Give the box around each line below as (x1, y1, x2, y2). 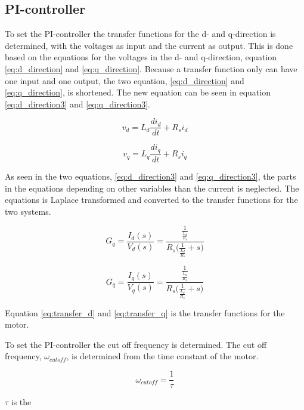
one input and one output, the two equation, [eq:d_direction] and (5, 74, 244, 87)
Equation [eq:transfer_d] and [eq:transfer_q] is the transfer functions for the (5, 306, 285, 319)
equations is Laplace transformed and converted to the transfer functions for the (5, 193, 298, 206)
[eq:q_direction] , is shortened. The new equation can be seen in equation (5, 86, 271, 98)
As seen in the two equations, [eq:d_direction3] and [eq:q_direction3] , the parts (5, 169, 296, 182)
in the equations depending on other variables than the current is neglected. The (5, 181, 299, 194)
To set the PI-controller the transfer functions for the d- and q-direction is (5, 27, 276, 40)
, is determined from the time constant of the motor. (66, 350, 259, 362)
